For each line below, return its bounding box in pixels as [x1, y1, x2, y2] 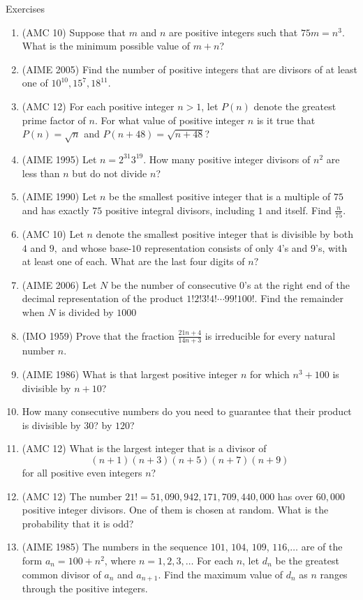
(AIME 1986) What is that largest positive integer [22, 367, 238, 381]
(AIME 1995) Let [22, 151, 97, 166]
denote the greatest [253, 98, 336, 113]
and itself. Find [266, 202, 332, 217]
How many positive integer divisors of [149, 151, 311, 166]
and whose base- [61, 240, 132, 255]
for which [250, 367, 290, 381]
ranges [320, 567, 348, 581]
